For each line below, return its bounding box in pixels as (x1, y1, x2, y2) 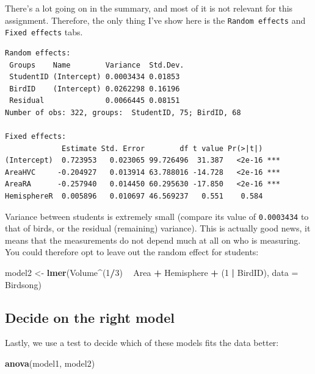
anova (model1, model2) (5, 357, 95, 370)
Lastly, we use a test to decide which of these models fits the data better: (5, 336, 279, 349)
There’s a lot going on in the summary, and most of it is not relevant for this (5, 2, 293, 14)
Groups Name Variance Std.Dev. (9, 60, 184, 69)
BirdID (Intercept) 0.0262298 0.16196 (9, 84, 180, 93)
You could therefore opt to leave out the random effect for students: (5, 245, 259, 258)
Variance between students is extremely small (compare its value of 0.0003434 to (5, 210, 309, 222)
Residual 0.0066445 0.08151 (9, 96, 180, 105)
